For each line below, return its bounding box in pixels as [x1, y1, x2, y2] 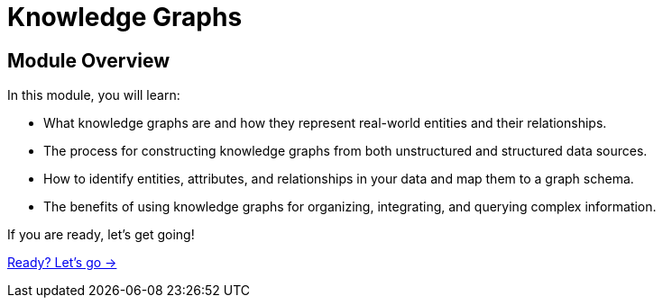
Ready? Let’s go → [7, 255, 117, 271]
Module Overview [7, 49, 170, 72]
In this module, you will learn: [7, 87, 180, 103]
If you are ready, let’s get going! [7, 227, 195, 243]
